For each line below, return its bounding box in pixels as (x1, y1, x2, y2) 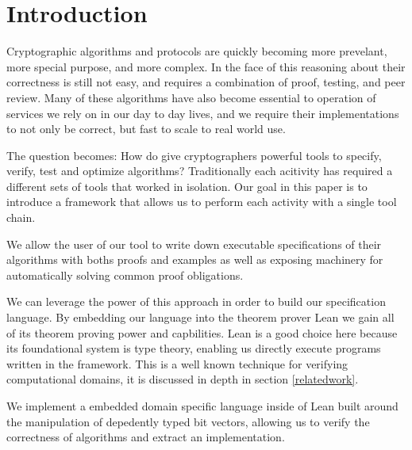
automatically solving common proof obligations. (6, 266, 244, 283)
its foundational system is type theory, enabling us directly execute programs (6, 340, 381, 357)
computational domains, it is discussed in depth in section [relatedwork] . (6, 371, 359, 387)
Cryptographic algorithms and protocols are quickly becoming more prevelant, (6, 43, 387, 59)
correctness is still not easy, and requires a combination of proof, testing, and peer (6, 74, 406, 90)
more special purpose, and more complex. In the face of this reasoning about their (6, 58, 406, 74)
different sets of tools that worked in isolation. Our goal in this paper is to (6, 177, 368, 194)
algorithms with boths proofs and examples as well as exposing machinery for (6, 251, 383, 268)
